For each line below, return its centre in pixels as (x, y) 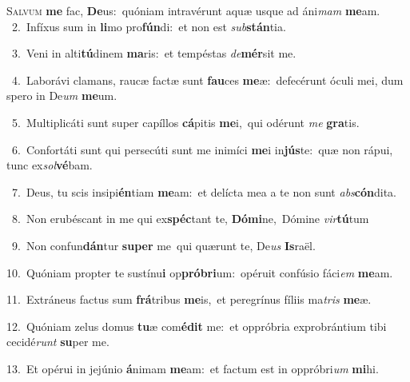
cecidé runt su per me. (58, 342)
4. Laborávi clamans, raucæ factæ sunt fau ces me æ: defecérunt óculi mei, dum (207, 80)
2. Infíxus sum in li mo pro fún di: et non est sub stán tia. (149, 26)
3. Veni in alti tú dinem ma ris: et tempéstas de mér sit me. (154, 53)
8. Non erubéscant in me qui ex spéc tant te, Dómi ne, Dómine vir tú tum (190, 219)
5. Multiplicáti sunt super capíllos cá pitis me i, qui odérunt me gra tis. (185, 122)
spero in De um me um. (62, 95)
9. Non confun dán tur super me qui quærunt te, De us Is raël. (163, 245)
